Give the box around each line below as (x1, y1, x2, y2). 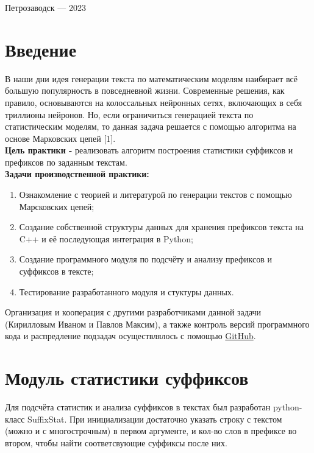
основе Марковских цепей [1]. (5, 132, 116, 144)
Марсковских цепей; (19, 200, 95, 212)
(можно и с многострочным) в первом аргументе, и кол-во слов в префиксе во (5, 424, 297, 437)
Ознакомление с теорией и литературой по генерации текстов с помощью (19, 188, 292, 201)
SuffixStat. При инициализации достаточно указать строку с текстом (27, 412, 282, 425)
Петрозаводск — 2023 (5, 1, 86, 13)
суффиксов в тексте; (19, 265, 94, 278)
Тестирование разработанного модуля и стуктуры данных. (19, 285, 234, 298)
